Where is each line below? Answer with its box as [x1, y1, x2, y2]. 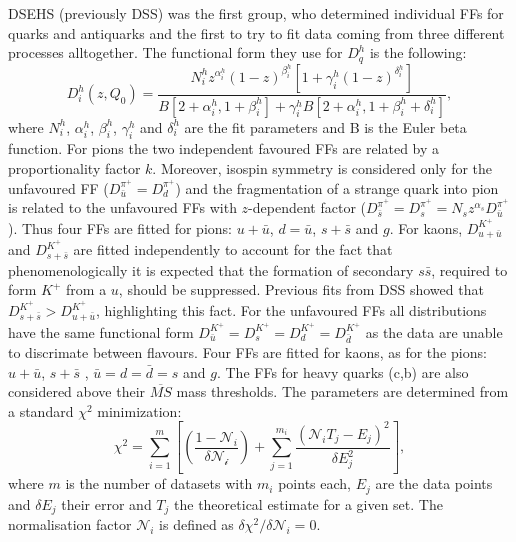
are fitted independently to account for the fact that [73, 239, 393, 260]
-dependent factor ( [248, 197, 366, 218]
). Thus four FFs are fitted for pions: [8, 217, 232, 238]
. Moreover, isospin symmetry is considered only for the [152, 157, 493, 178]
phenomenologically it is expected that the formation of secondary [8, 259, 414, 280]
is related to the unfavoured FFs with [8, 197, 237, 218]
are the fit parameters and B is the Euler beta [184, 116, 467, 137]
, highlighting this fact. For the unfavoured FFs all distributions [95, 300, 487, 321]
